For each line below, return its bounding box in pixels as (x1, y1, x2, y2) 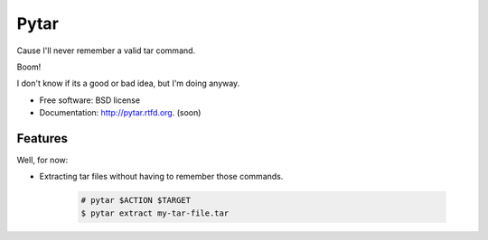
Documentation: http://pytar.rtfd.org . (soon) (39, 107, 202, 118)
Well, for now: (16, 154, 69, 166)
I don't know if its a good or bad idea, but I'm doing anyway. (16, 78, 240, 89)
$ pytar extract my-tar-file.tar (80, 208, 230, 218)
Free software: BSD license (39, 95, 140, 106)
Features (16, 131, 68, 146)
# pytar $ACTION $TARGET (80, 195, 192, 206)
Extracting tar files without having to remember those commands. (39, 171, 284, 182)
